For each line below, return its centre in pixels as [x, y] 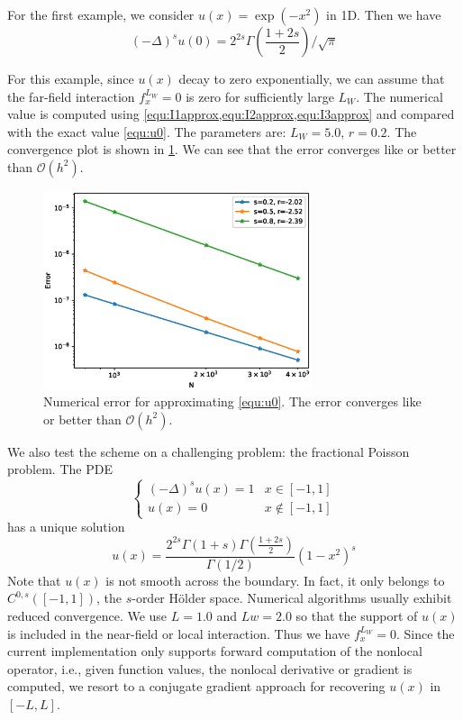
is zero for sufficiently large [260, 96]
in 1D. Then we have [384, 14]
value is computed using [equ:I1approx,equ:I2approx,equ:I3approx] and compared [231, 114]
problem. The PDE [60, 469]
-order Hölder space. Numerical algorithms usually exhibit [292, 598]
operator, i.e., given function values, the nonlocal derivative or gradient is [210, 668]
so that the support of [357, 615]
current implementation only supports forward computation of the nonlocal [215, 651]
